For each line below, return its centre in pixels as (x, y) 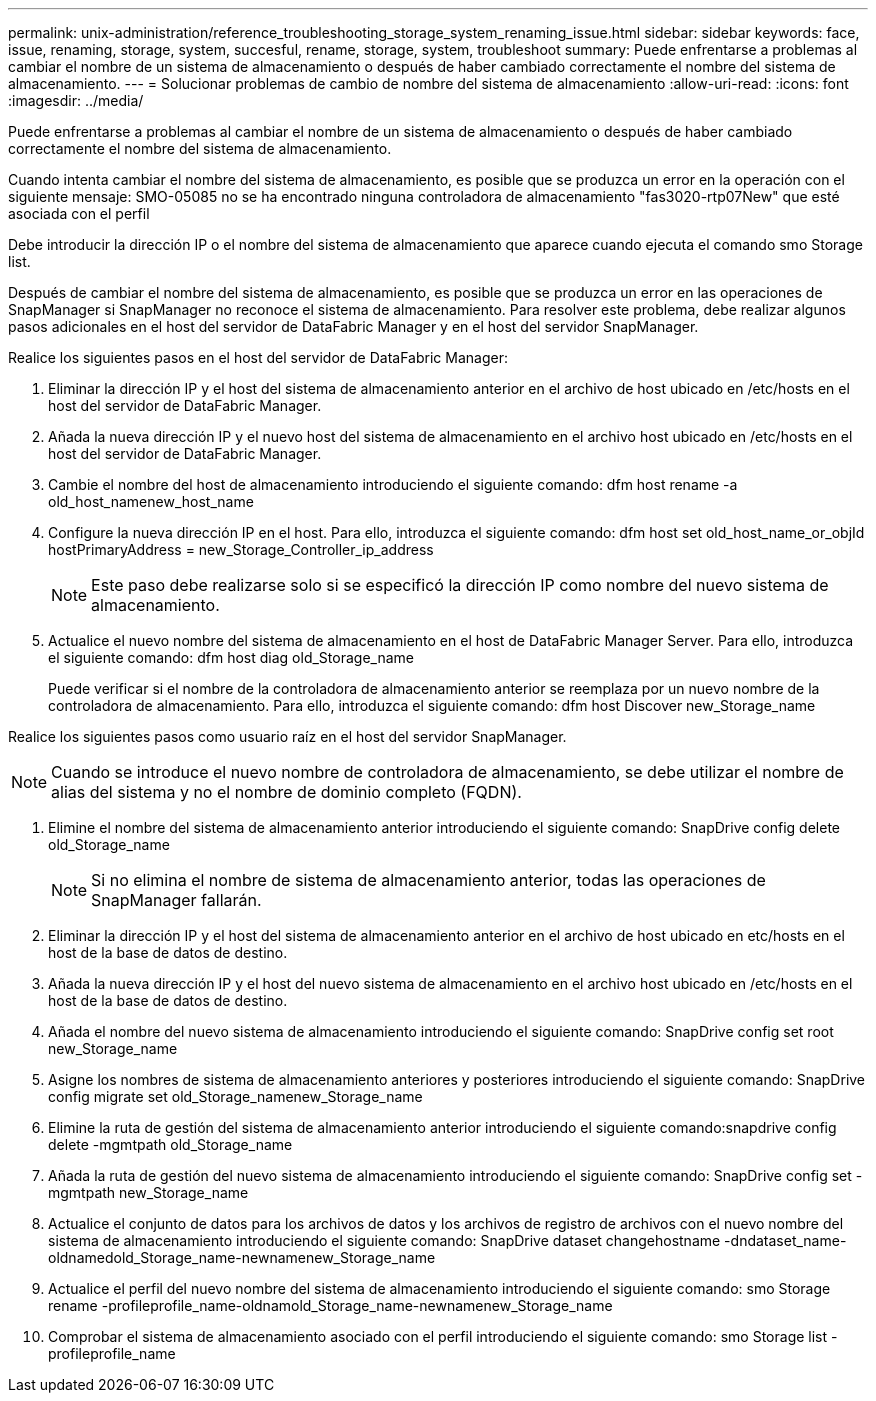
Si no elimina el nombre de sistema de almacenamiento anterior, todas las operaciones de (428, 880)
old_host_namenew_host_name (151, 501)
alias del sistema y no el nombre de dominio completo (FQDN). (286, 792)
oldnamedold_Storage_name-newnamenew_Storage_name (242, 1257)
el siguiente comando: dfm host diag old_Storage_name (231, 657)
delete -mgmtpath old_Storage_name (170, 1144)
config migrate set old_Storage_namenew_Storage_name (235, 1096)
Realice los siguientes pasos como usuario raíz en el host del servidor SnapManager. (287, 736)
